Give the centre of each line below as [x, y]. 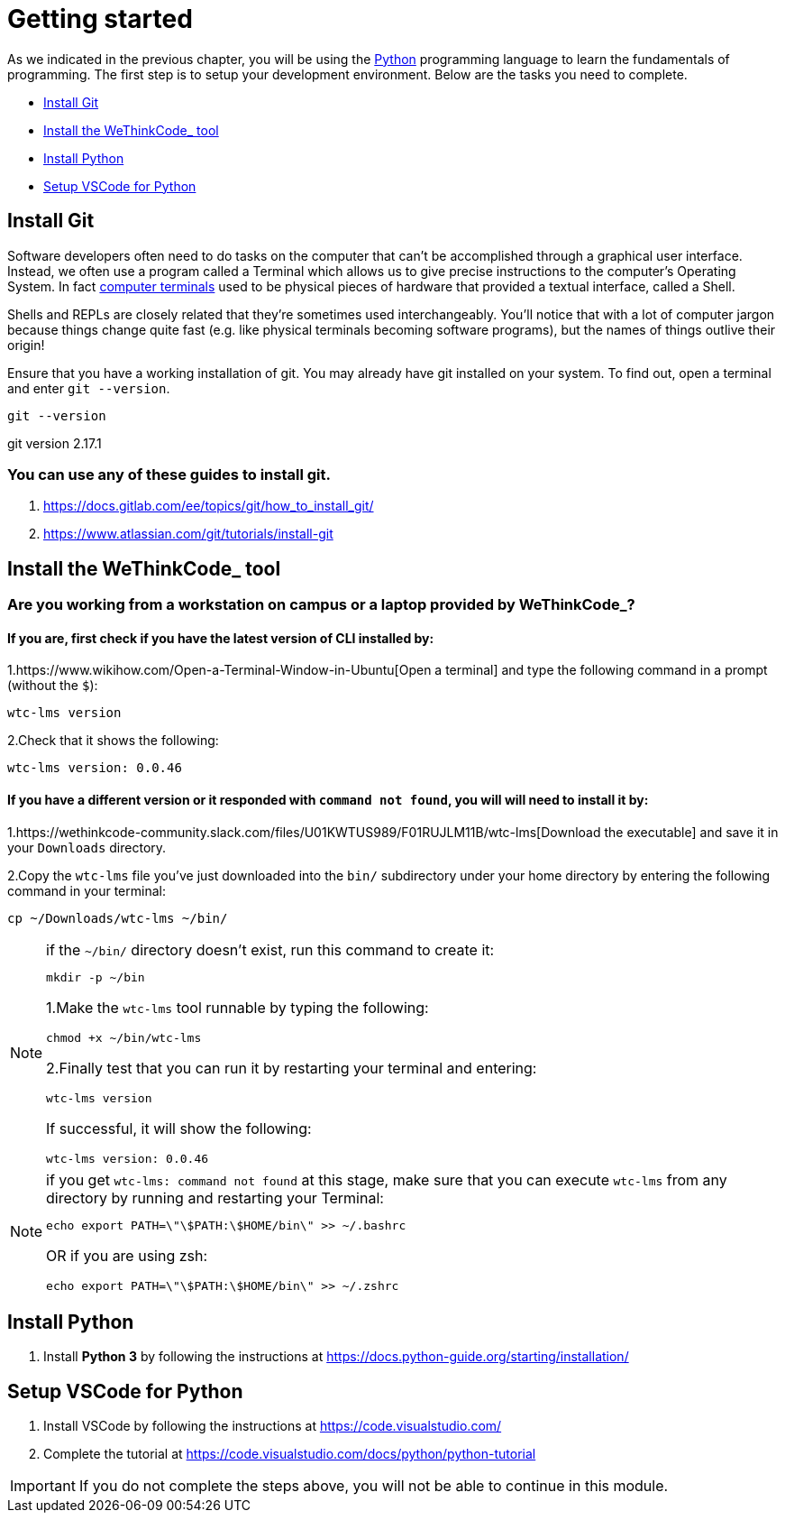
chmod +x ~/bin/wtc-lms [124, 1037]
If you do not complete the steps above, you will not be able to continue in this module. [374, 1486]
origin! [26, 345]
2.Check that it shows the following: [113, 741]
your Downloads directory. [87, 847]
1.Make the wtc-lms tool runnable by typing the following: [237, 1007]
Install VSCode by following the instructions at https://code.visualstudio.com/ [273, 1426]
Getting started [100, 19]
